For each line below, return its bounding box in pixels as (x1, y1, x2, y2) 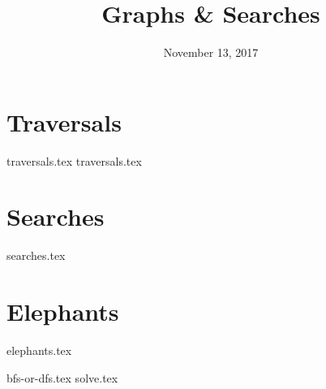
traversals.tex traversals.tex (6, 152, 142, 169)
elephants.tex (6, 342, 72, 359)
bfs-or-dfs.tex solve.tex (6, 369, 118, 386)
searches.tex (6, 247, 66, 264)
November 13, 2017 (163, 44, 259, 61)
